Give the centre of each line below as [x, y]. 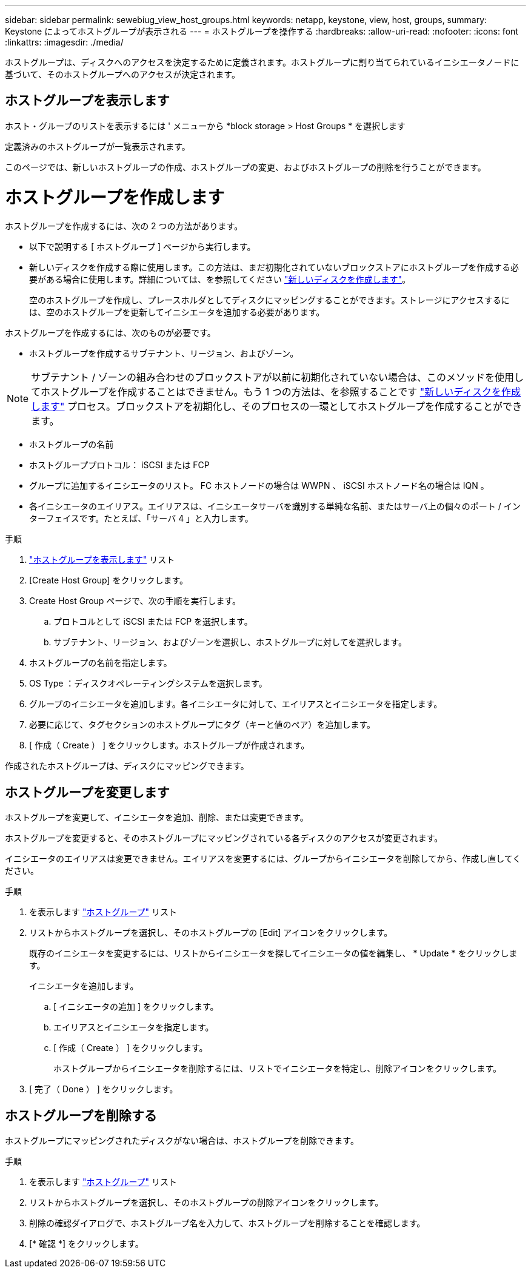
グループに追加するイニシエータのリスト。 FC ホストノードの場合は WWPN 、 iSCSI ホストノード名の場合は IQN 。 [259, 486]
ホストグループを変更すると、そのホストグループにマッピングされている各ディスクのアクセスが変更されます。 [224, 838]
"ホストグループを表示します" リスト [102, 560]
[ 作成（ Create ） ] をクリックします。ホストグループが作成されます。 [169, 745]
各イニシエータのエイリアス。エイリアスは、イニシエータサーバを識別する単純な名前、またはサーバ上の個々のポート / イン [275, 506]
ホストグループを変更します [87, 792]
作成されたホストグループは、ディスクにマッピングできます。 [127, 766]
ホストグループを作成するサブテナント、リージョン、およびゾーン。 [164, 354]
